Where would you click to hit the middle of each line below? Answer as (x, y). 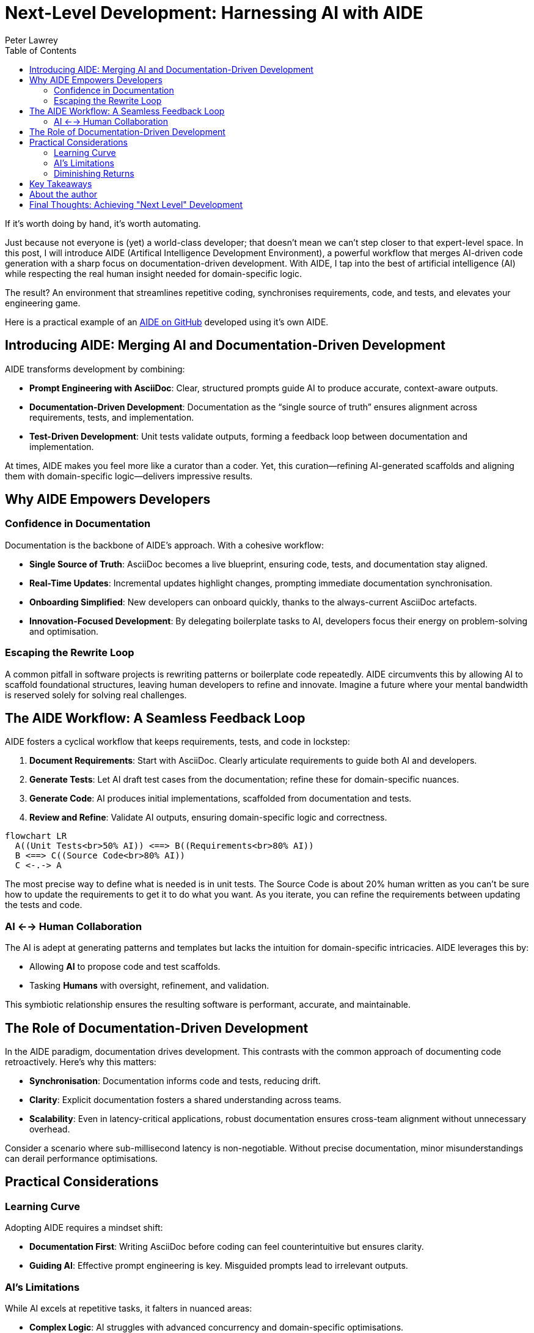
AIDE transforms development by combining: (95, 369)
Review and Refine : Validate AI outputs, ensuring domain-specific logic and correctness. (208, 818)
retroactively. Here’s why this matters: (81, 1062)
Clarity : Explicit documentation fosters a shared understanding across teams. (185, 1100)
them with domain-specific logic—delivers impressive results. (129, 476)
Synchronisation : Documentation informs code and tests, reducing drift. (175, 1081)
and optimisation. (64, 631)
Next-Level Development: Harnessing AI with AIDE (214, 13)
